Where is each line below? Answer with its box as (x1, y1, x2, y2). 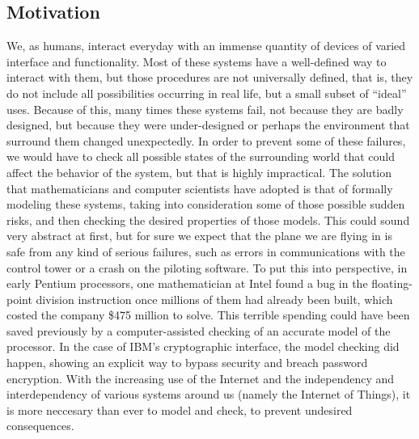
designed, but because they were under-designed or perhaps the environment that (6, 116, 410, 133)
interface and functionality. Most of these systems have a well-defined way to (6, 53, 387, 70)
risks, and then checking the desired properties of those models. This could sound (6, 211, 410, 228)
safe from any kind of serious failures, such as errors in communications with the (6, 243, 405, 260)
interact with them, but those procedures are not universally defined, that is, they (6, 69, 413, 86)
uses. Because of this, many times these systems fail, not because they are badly (6, 100, 404, 117)
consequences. (6, 417, 74, 434)
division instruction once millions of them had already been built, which (36, 290, 393, 307)
